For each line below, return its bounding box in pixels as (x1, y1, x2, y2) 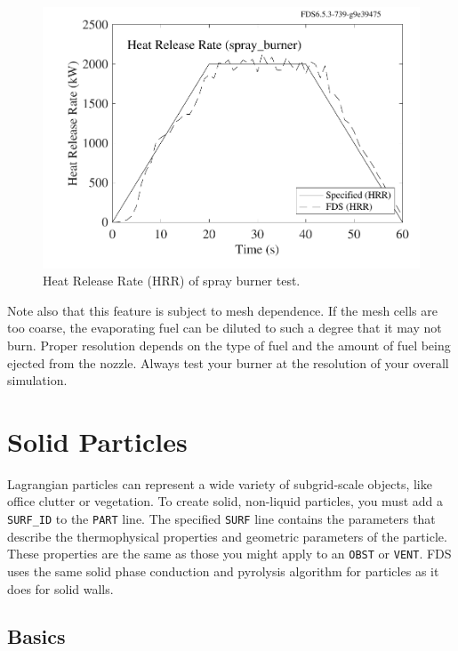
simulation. (7, 371, 68, 390)
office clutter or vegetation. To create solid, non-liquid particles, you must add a (7, 492, 443, 510)
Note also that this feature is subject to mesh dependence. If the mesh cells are (7, 301, 438, 319)
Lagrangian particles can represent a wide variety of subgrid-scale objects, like (7, 474, 432, 493)
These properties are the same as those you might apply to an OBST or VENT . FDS (7, 544, 452, 563)
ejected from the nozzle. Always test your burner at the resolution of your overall (7, 353, 449, 372)
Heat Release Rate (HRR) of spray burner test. (43, 271, 301, 290)
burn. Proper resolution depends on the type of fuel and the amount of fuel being (7, 335, 451, 354)
